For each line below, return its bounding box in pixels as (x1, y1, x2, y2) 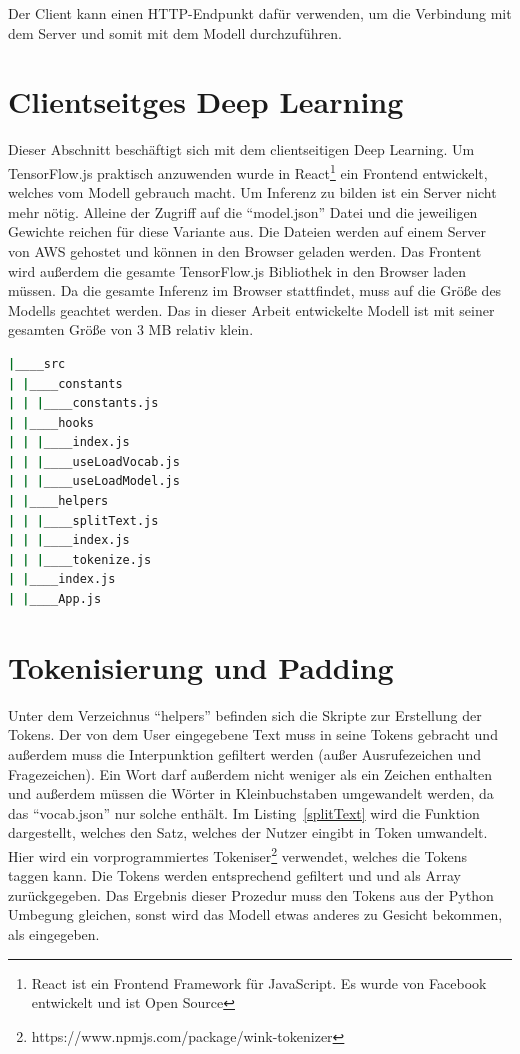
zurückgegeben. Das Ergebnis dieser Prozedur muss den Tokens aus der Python (8, 884, 494, 905)
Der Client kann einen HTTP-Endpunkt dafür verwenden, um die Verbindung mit (8, 3, 512, 23)
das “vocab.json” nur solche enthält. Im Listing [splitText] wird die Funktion (8, 802, 480, 823)
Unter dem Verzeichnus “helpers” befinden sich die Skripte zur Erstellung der (8, 704, 482, 725)
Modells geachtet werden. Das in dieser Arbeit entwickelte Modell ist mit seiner (8, 299, 495, 320)
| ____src (8, 356, 66, 371)
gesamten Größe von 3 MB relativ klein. (8, 319, 254, 340)
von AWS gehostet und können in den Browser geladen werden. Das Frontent (8, 240, 482, 261)
